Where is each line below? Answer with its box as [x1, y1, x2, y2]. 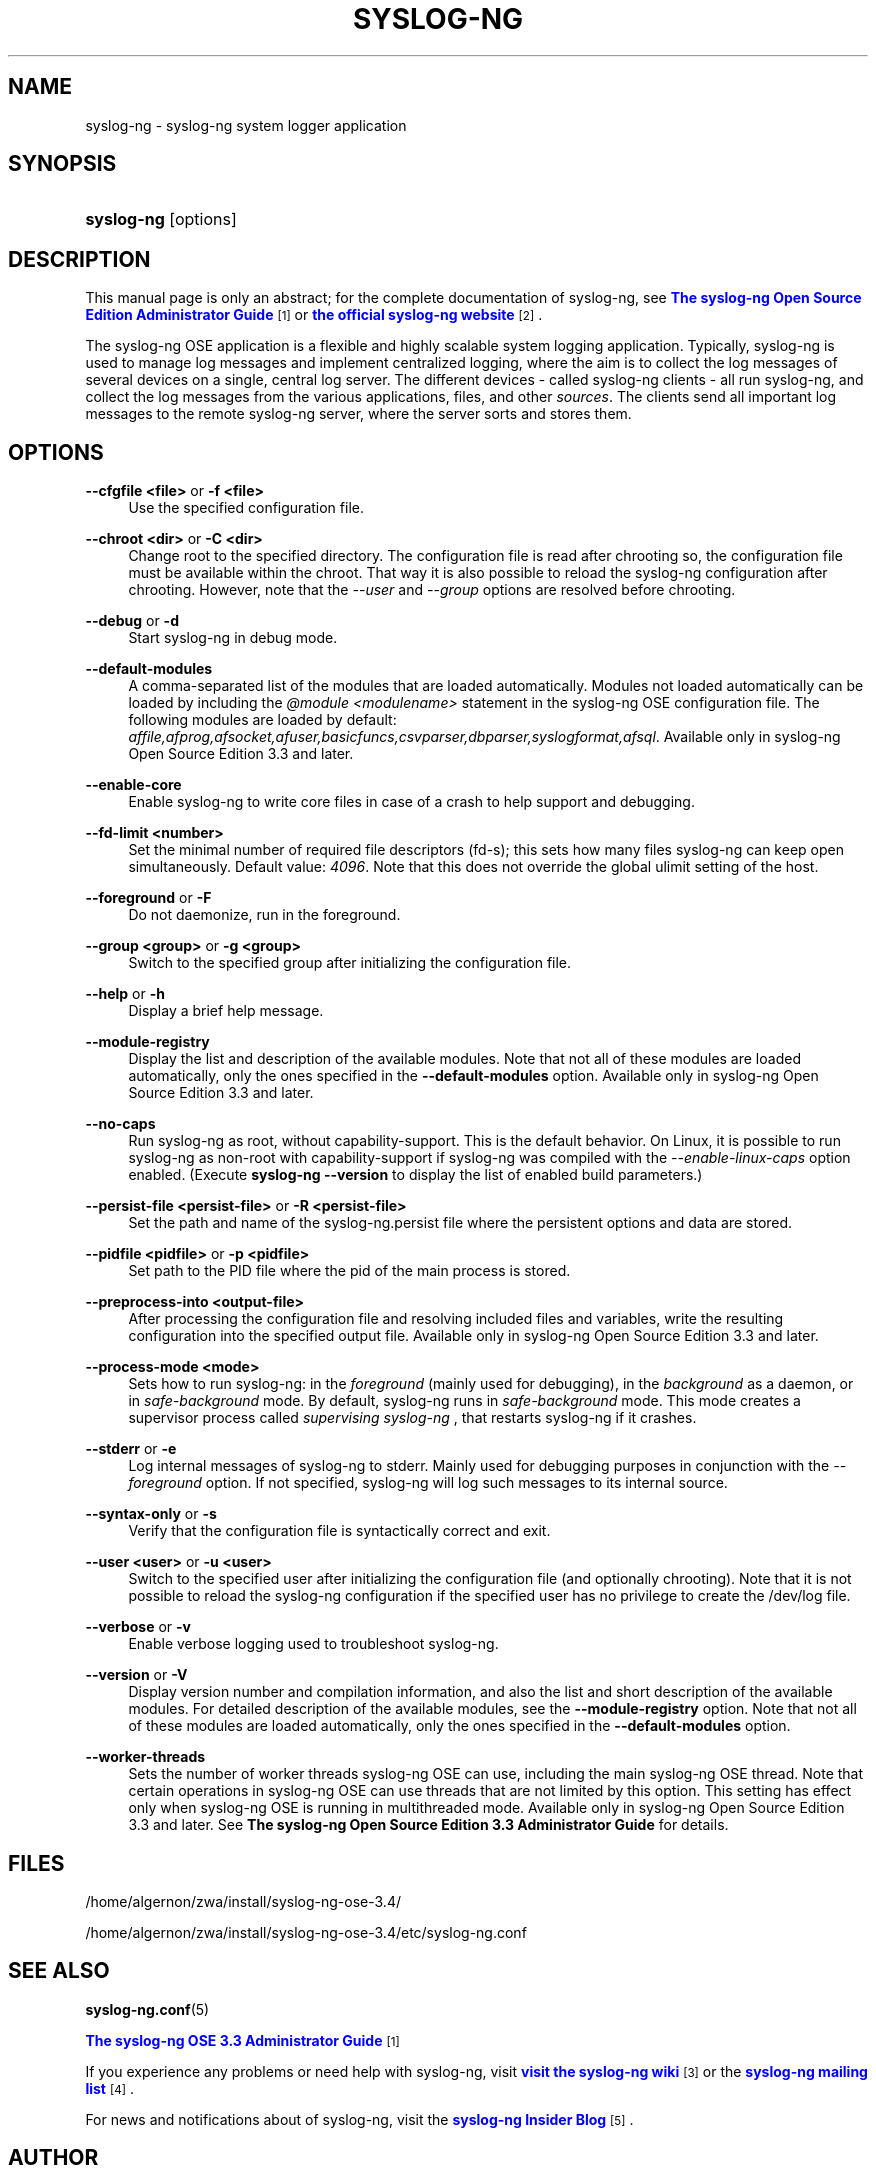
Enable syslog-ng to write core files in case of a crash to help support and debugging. [128, 793, 695, 811]
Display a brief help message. [128, 1002, 324, 1020]
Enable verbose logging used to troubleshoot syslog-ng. [128, 1635, 499, 1653]
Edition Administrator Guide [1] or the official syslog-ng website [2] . [85, 306, 543, 324]
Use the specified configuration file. [128, 499, 364, 517]
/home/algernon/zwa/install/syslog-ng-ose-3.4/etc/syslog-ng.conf [85, 1923, 527, 1941]
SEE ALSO [8, 1958, 110, 1984]
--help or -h [85, 985, 165, 1003]
